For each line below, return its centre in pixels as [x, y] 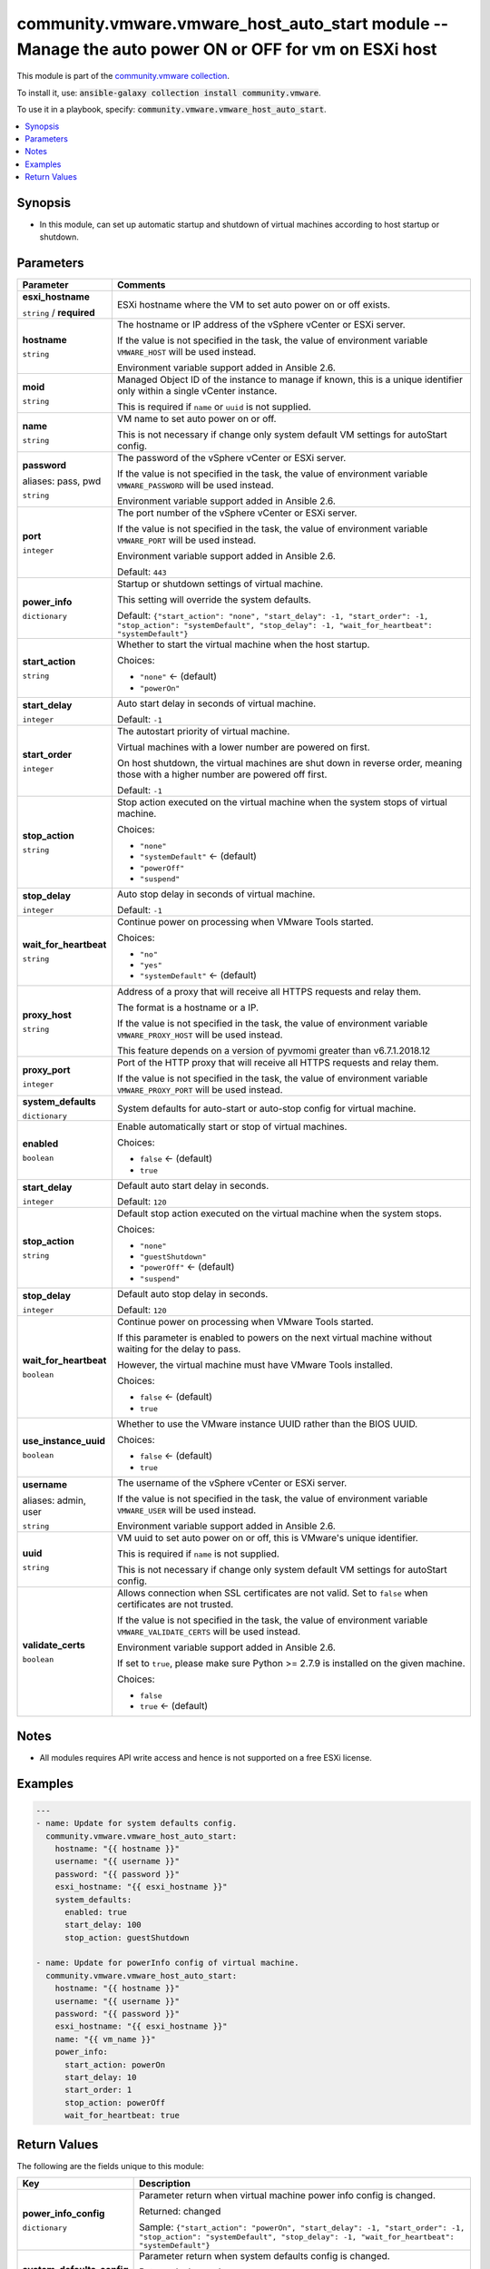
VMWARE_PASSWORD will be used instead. [195, 486]
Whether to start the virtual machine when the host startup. [243, 644]
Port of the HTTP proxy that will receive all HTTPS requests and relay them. [278, 1063]
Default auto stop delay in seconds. [192, 1294]
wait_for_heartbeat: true [122, 2116]
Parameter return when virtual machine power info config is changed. [287, 2195]
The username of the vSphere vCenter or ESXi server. [232, 1483]
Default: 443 [142, 572]
